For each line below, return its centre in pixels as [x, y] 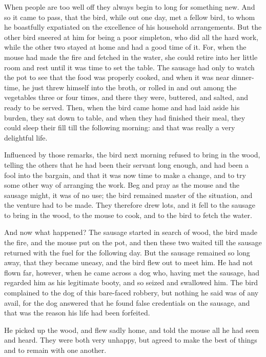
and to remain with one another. [55, 350]
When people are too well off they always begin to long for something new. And [130, 7]
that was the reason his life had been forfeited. [77, 313]
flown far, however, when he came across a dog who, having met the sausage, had [132, 272]
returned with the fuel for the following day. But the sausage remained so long [127, 252]
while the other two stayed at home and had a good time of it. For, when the [125, 47]
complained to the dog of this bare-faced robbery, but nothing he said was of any [131, 293]
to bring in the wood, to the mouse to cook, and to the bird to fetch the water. [128, 215]
